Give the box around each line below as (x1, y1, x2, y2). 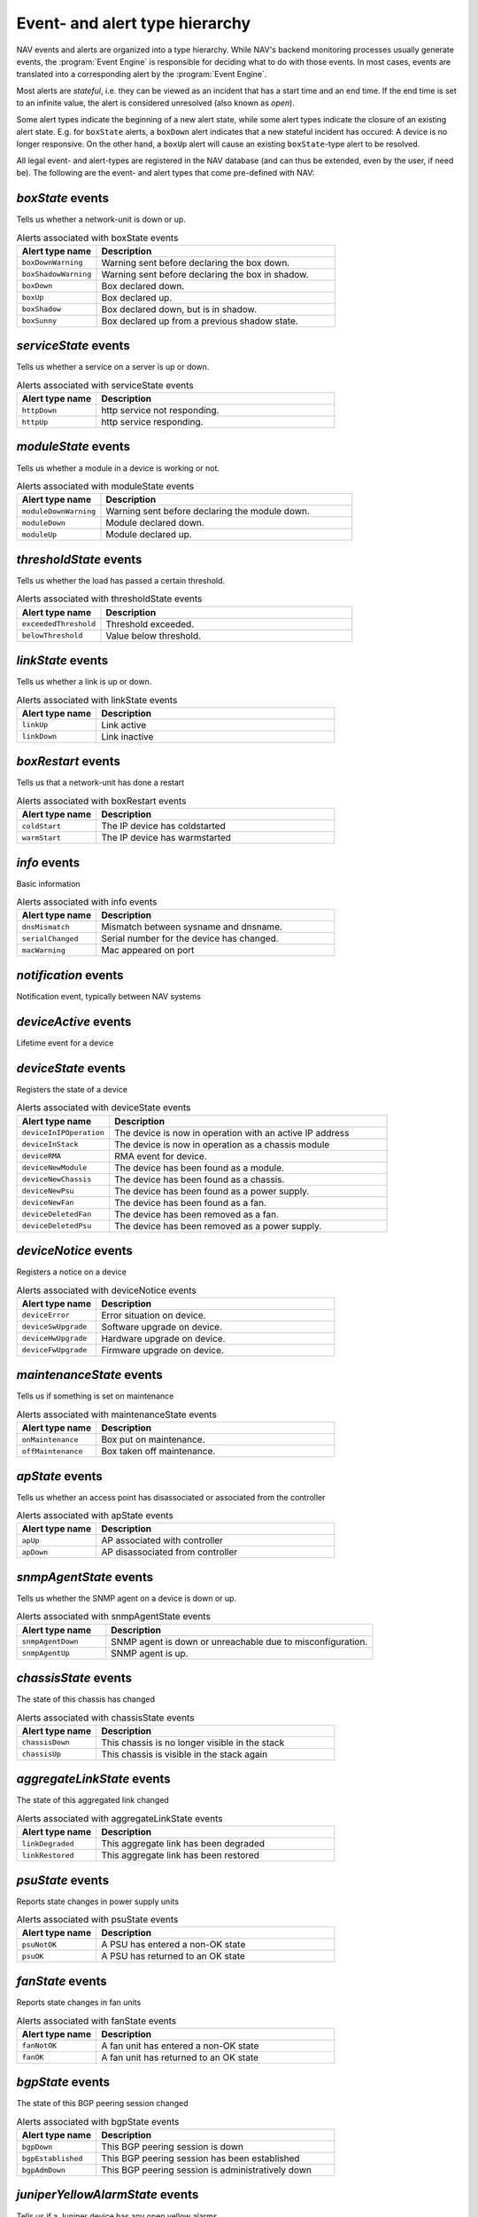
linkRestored (21, 1850, 74, 1860)
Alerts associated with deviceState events (16, 1101, 191, 1114)
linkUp (21, 720, 49, 730)
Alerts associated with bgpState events (16, 2115, 180, 2127)
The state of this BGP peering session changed (16, 2098, 189, 2109)
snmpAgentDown (21, 1637, 79, 1647)
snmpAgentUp (21, 1649, 70, 1658)
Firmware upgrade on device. (101, 1344, 225, 1356)
